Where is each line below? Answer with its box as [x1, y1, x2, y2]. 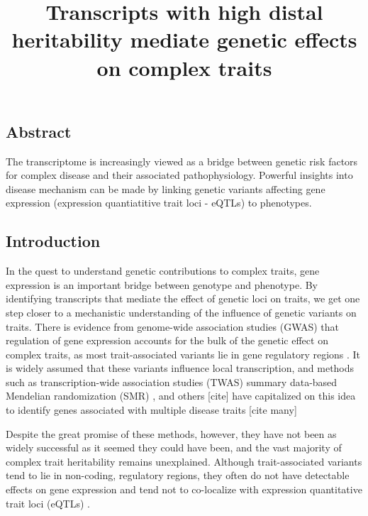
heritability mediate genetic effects [11, 25, 357, 54]
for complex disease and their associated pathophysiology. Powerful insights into [6, 168, 353, 182]
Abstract [6, 120, 72, 142]
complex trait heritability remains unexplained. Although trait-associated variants [6, 454, 362, 468]
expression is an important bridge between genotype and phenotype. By [6, 277, 318, 292]
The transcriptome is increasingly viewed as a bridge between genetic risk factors [6, 153, 358, 168]
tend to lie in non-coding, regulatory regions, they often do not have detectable [6, 468, 350, 483]
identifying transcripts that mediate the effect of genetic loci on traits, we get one [6, 291, 360, 306]
